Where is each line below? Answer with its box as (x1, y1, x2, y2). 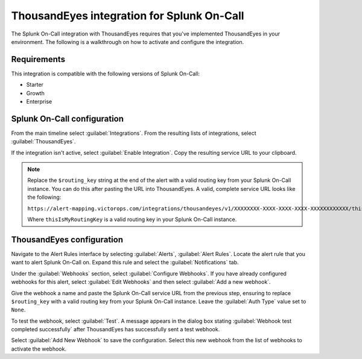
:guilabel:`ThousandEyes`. (11, 138, 76, 145)
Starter (26, 81, 43, 89)
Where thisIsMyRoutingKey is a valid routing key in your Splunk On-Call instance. (27, 216, 237, 223)
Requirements (11, 54, 66, 64)
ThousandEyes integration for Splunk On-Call (11, 9, 244, 22)
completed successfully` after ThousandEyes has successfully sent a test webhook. (11, 326, 220, 333)
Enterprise (26, 98, 52, 105)
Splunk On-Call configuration (11, 113, 124, 123)
